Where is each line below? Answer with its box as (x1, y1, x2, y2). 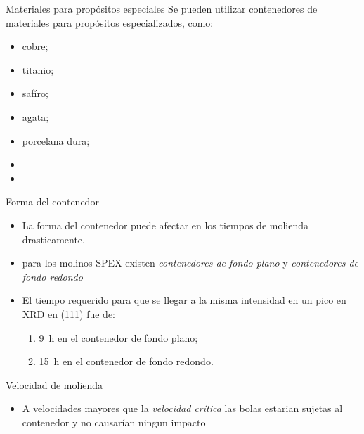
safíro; (22, 86, 48, 101)
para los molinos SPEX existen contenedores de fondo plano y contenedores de (22, 255, 359, 270)
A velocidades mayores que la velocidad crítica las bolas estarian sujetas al (22, 401, 343, 416)
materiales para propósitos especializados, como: (6, 15, 214, 30)
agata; (22, 109, 49, 124)
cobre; (22, 39, 48, 53)
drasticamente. (22, 231, 85, 246)
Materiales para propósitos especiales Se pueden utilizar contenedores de (6, 1, 318, 15)
